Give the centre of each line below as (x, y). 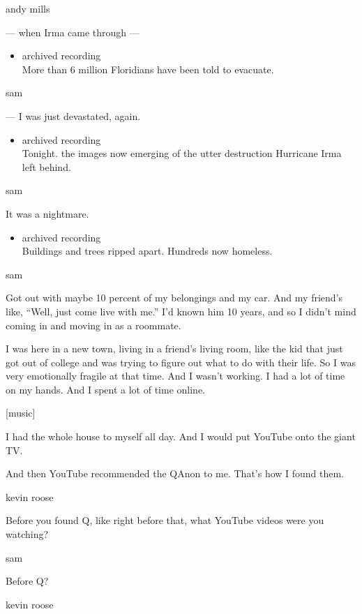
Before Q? (27, 581)
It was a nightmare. (47, 213)
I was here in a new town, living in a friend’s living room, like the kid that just (174, 349)
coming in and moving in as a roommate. (93, 325)
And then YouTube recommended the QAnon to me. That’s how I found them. (175, 473)
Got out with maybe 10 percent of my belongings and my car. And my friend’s (174, 298)
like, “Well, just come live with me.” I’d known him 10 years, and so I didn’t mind (181, 311)
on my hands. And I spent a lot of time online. (105, 389)
